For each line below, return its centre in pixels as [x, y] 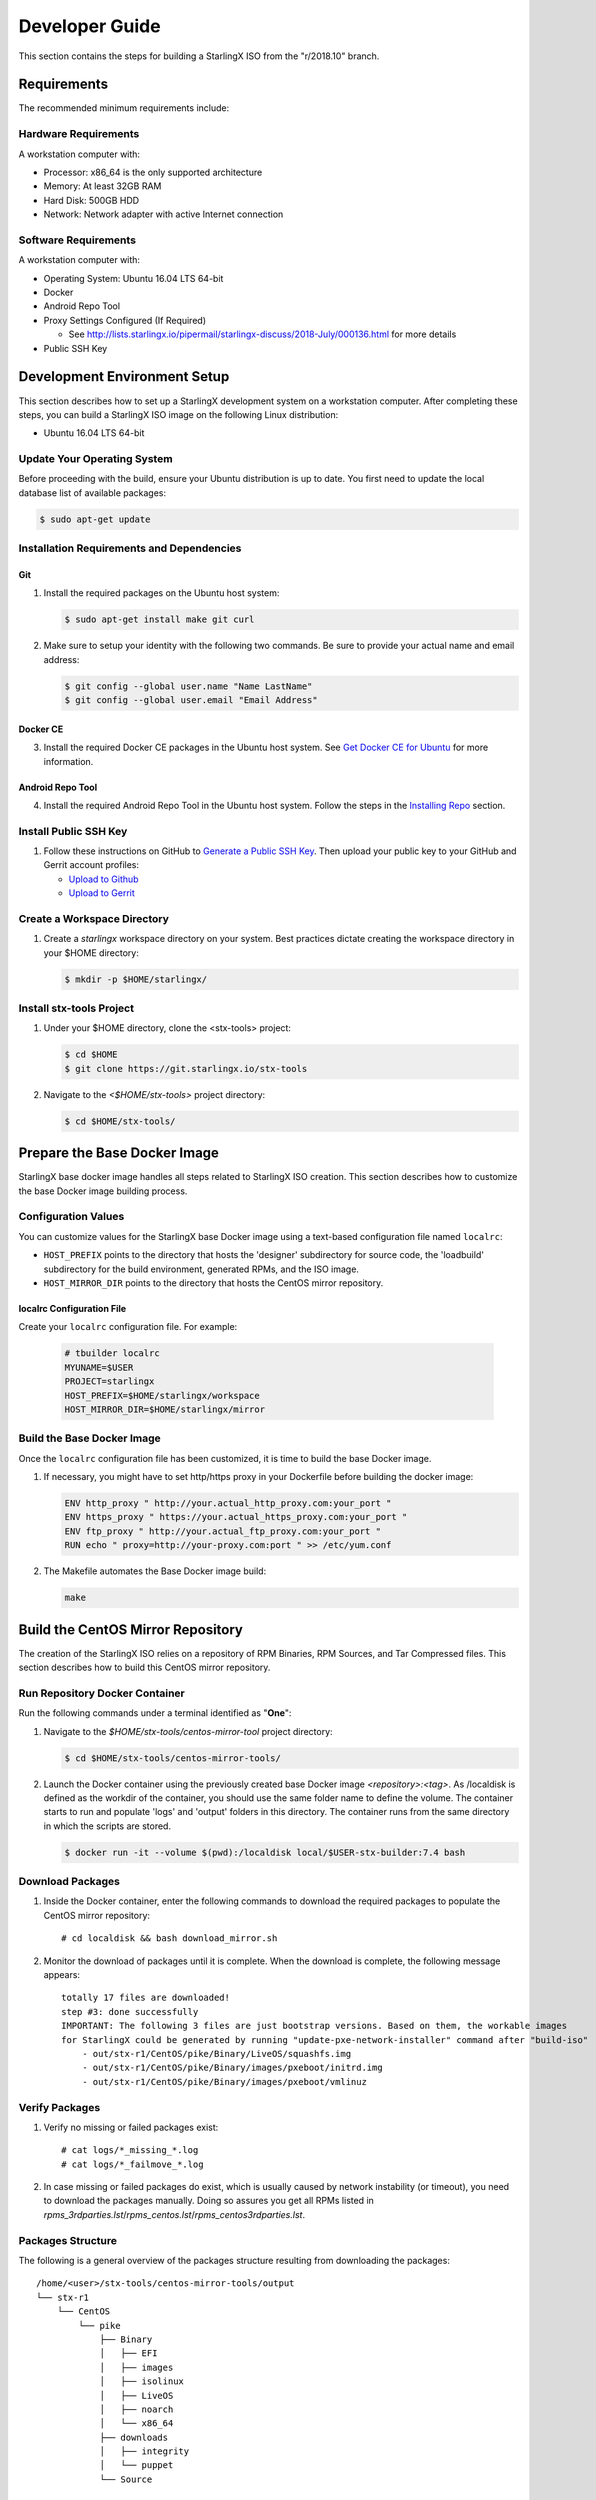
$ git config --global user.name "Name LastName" [188, 686]
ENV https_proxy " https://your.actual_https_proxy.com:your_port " [236, 1517]
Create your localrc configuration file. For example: [128, 1327]
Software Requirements [77, 240]
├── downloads [134, 2437]
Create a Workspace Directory [94, 918]
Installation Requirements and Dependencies [130, 548]
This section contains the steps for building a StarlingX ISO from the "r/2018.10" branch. [199, 56]
